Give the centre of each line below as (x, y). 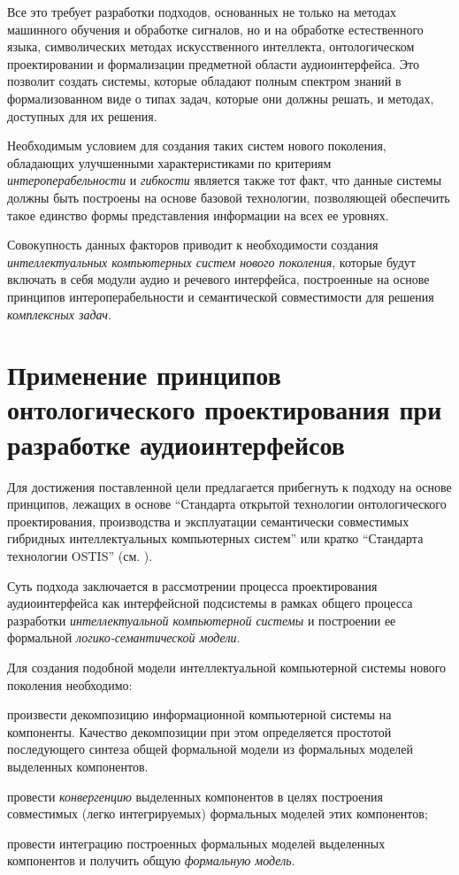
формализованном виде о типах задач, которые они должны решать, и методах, (221, 98)
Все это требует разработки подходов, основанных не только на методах (202, 12)
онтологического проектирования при (225, 409)
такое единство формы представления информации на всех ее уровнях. (198, 215)
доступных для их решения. (82, 115)
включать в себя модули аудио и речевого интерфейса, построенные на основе (218, 279)
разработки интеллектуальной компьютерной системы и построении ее (202, 620)
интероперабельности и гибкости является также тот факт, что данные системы (225, 180)
